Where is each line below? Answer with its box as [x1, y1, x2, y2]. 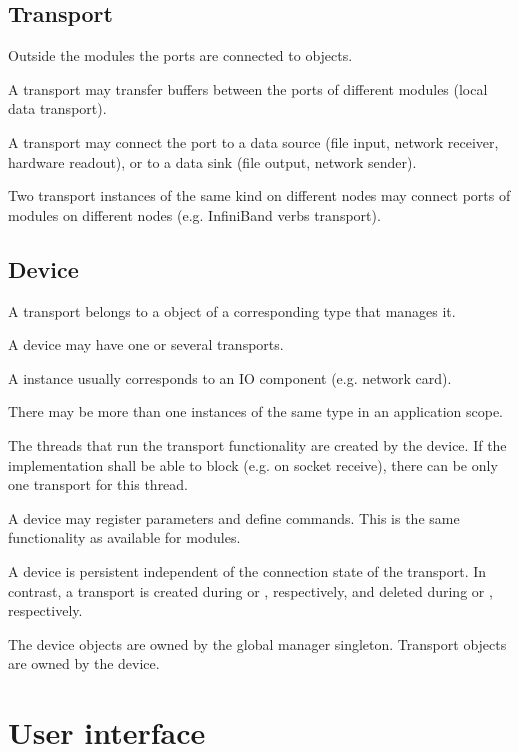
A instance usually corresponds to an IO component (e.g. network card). [8, 367, 452, 388]
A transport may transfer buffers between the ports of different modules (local [8, 78, 488, 99]
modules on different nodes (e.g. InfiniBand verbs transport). [8, 204, 381, 225]
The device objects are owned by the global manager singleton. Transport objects [8, 633, 507, 654]
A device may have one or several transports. [8, 334, 284, 355]
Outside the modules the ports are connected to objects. [8, 45, 353, 66]
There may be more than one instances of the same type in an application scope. [8, 401, 504, 422]
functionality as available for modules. [8, 527, 241, 548]
